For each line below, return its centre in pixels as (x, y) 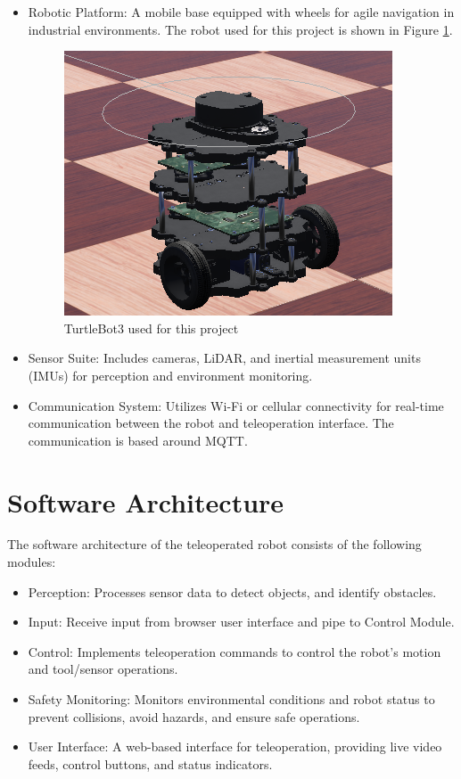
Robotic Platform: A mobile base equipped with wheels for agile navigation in (241, 12)
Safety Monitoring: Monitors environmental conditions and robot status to (231, 699)
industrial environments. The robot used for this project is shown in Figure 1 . (240, 29)
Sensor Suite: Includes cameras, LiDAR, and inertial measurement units (224, 358)
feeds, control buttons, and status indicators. (150, 763)
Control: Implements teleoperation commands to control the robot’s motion (235, 651)
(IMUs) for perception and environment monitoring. (170, 375)
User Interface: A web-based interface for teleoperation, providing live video (235, 746)
